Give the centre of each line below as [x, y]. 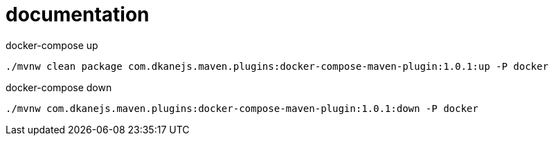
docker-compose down [59, 87]
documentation [78, 15]
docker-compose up [52, 45]
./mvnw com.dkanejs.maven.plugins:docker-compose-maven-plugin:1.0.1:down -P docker [242, 108]
